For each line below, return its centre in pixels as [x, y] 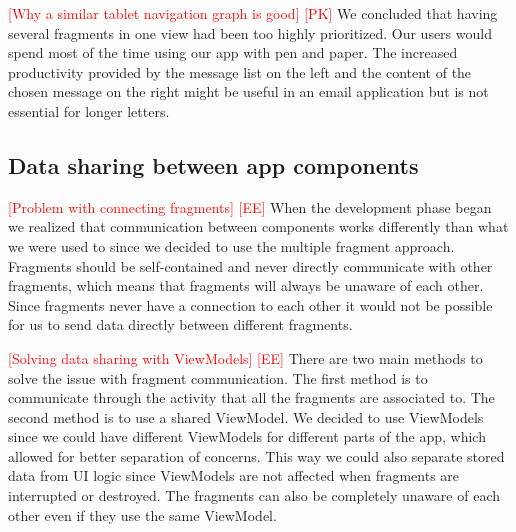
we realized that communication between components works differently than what [258, 226]
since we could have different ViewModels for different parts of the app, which [247, 436]
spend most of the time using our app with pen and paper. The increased [233, 52]
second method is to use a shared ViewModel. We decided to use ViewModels [246, 416]
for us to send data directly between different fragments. [180, 324]
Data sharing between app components [213, 164]
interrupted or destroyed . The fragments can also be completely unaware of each [254, 495]
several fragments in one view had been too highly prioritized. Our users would [250, 32]
